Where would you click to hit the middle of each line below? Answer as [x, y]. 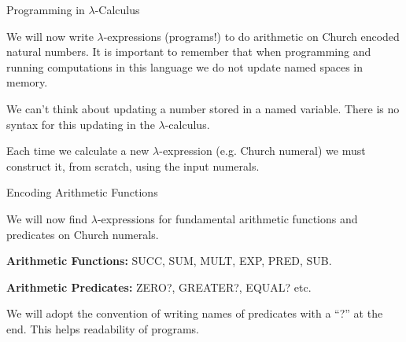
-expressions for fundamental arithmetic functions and [227, 218]
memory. [27, 82]
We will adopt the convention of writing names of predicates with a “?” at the [195, 313]
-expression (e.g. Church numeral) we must [262, 151]
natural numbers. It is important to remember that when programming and [189, 51]
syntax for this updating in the [81, 124]
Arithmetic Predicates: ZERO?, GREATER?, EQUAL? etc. [159, 287]
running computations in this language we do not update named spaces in [185, 66]
